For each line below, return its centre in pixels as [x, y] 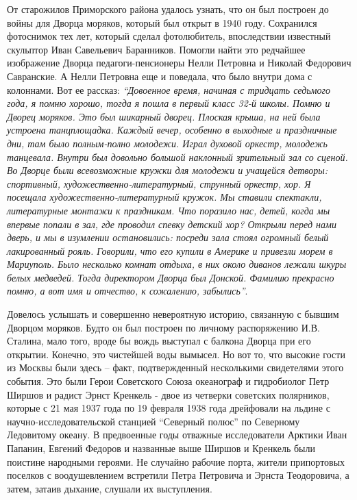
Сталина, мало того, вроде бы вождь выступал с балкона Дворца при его [159, 341]
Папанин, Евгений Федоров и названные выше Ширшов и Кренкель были [161, 448]
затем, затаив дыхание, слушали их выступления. [110, 488]
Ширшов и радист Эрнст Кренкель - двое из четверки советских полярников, [168, 394]
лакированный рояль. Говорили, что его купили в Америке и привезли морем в [170, 250]
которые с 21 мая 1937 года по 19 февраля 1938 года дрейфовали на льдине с [169, 408]
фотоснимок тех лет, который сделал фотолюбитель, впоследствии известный [169, 36]
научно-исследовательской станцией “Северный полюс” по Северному [153, 421]
